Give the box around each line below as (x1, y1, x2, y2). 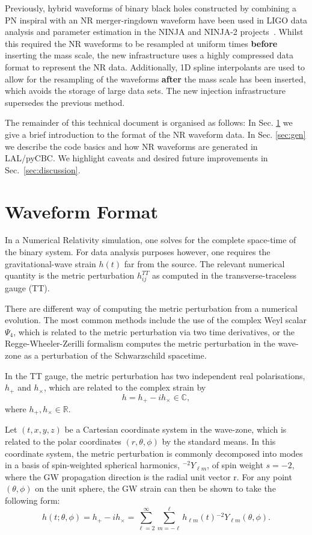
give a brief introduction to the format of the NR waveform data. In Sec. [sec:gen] (5, 128, 306, 140)
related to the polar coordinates (5, 435, 121, 448)
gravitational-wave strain (5, 257, 96, 270)
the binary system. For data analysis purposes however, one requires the (5, 246, 271, 258)
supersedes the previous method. (5, 96, 125, 108)
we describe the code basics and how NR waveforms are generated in (5, 140, 258, 152)
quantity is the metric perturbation (5, 269, 135, 282)
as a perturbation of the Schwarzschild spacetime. (23, 348, 207, 361)
